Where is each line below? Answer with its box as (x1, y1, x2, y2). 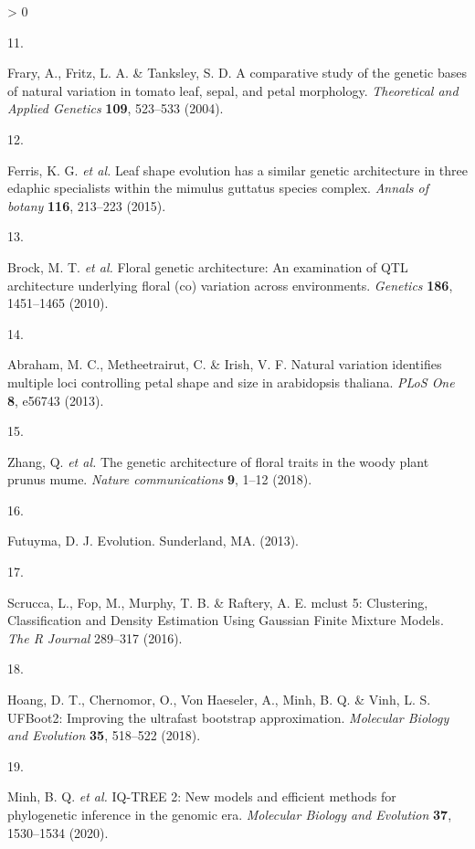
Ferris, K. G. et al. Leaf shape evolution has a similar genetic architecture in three (7, 160, 468, 179)
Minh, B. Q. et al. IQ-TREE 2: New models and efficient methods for (7, 787, 396, 806)
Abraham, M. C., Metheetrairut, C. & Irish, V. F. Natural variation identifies (7, 355, 442, 374)
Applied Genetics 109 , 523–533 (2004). (7, 99, 224, 118)
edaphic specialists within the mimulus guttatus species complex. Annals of (7, 178, 428, 197)
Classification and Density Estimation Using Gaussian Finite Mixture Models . (7, 610, 444, 630)
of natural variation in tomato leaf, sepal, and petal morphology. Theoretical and (7, 80, 459, 100)
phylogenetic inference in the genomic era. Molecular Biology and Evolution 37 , (7, 805, 452, 823)
